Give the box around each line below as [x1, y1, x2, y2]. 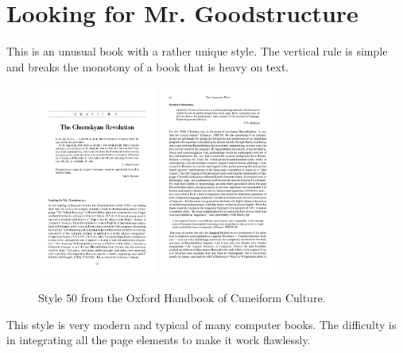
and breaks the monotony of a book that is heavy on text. [6, 58, 289, 75]
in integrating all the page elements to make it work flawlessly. [6, 332, 311, 348]
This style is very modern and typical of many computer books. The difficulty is [6, 316, 397, 332]
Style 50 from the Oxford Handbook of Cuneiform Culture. [38, 289, 326, 305]
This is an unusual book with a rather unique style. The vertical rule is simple [6, 43, 388, 59]
